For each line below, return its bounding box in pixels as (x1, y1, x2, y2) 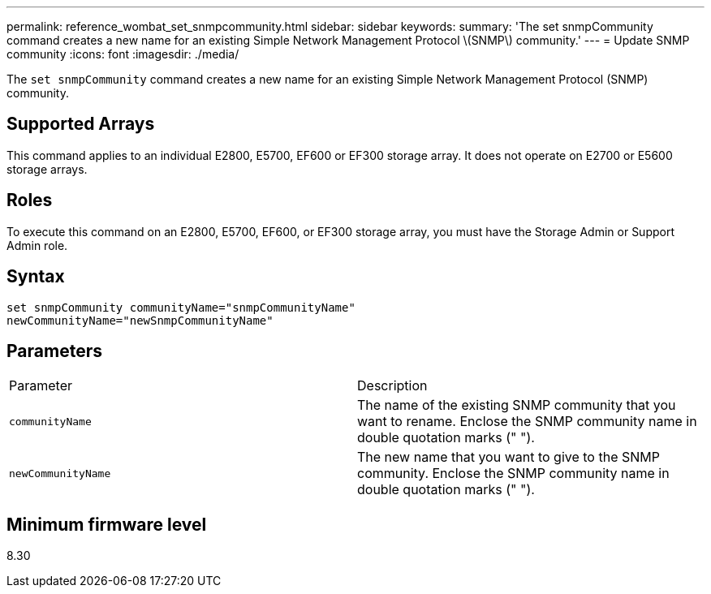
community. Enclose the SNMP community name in (357, 465, 670, 482)
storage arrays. (6, 161, 88, 176)
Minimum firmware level (6, 514, 207, 535)
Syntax (6, 266, 65, 287)
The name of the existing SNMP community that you (357, 397, 676, 414)
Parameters (6, 340, 102, 361)
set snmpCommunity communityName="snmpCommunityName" (6, 300, 355, 314)
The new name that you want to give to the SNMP (357, 449, 660, 466)
